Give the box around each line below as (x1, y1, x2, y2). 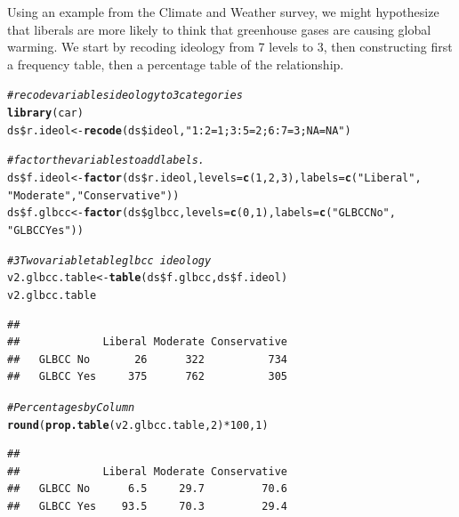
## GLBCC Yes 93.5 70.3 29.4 (7, 500, 287, 513)
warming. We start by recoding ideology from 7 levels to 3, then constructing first (7, 37, 453, 56)
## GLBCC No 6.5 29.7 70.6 (7, 482, 287, 496)
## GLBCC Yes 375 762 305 (7, 370, 287, 384)
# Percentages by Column (7, 400, 135, 414)
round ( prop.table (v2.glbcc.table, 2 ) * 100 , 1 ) (7, 418, 269, 432)
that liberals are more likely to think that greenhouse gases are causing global (7, 20, 431, 38)
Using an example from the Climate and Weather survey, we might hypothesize (7, 3, 439, 20)
